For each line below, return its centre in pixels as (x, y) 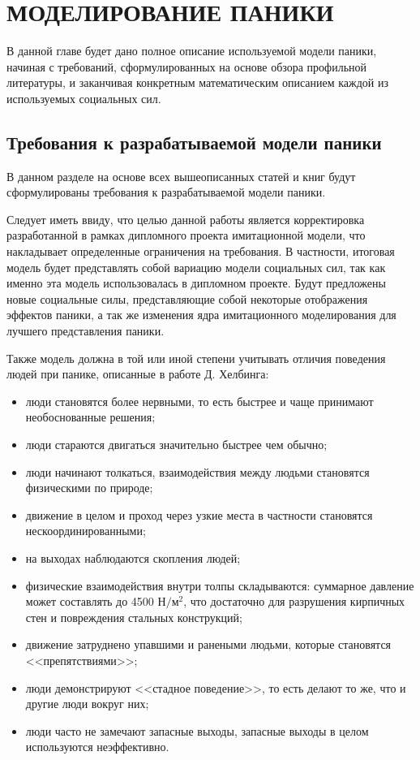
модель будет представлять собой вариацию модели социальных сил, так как (196, 267)
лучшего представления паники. (86, 331)
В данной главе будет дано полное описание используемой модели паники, (192, 51)
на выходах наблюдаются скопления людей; (133, 557)
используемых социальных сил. (84, 98)
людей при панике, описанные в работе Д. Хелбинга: (138, 374)
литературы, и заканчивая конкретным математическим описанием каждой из (198, 82)
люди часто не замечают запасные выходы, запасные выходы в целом (197, 730)
